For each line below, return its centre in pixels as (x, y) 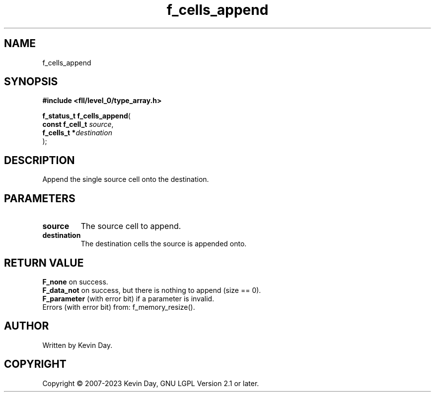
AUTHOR (27, 326)
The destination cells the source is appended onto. (164, 244)
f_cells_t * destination (77, 133)
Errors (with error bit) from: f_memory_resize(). (119, 307)
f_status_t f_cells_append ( (86, 116)
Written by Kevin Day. (77, 345)
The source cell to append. (131, 226)
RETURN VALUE (44, 263)
